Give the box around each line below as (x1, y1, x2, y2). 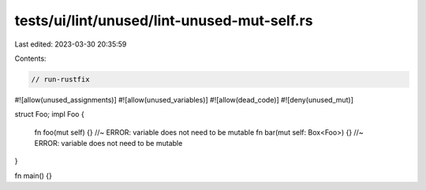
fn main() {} (14, 170, 53, 181)
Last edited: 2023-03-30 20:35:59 (14, 39, 127, 49)
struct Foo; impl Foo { (14, 110, 84, 119)
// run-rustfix (31, 75, 90, 84)
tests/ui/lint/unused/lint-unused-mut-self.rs (14, 12, 313, 29)
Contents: (14, 54, 47, 63)
